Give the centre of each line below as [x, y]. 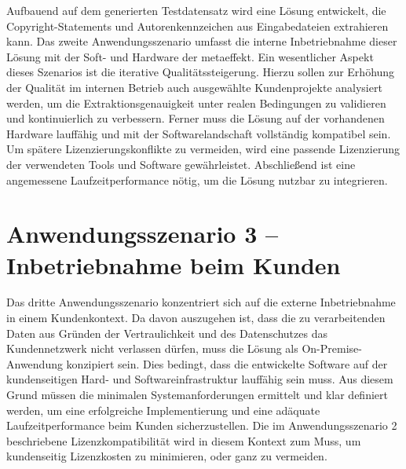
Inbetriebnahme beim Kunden [174, 264]
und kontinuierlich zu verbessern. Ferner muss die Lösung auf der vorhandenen [196, 118]
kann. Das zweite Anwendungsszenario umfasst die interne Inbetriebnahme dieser [202, 41]
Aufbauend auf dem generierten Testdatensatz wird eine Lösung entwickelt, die [196, 10]
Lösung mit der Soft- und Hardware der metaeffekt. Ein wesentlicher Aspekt [190, 56]
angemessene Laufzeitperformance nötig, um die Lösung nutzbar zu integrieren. [197, 180]
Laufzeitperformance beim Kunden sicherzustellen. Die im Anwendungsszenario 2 [202, 425]
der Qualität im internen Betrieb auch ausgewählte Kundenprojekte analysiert [194, 87]
